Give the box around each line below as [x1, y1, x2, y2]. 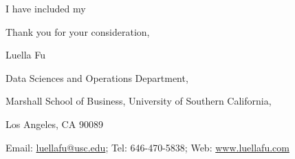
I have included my [6, 1, 86, 15]
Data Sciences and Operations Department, [6, 70, 188, 85]
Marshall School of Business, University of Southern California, [6, 94, 272, 108]
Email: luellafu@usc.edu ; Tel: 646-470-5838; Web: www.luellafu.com [6, 140, 289, 154]
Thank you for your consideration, [6, 24, 150, 39]
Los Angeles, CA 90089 [6, 116, 103, 131]
